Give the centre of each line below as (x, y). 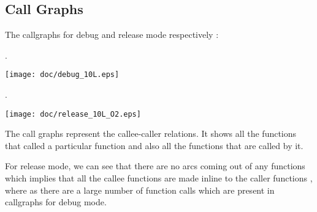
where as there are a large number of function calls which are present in (140, 190)
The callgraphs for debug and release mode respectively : (112, 35)
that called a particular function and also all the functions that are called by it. (154, 145)
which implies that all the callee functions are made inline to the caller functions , (159, 178)
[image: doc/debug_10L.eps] (62, 75)
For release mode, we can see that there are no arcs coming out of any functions (155, 166)
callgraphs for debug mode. (56, 202)
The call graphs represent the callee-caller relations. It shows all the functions (151, 133)
